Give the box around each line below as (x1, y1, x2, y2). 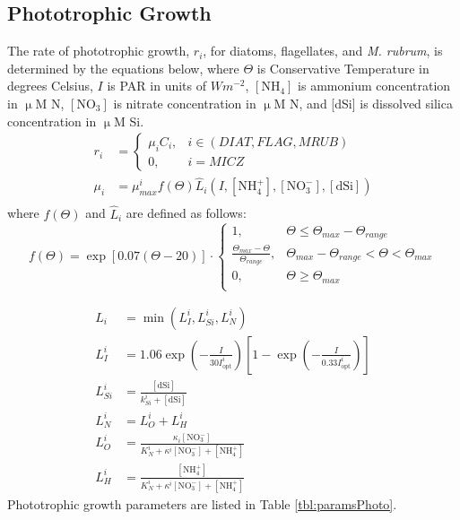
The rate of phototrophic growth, (7, 41, 190, 60)
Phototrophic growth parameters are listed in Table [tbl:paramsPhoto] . (7, 494, 397, 513)
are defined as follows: (126, 204, 247, 222)
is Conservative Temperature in (256, 58, 430, 77)
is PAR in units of (107, 76, 207, 95)
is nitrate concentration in (113, 93, 256, 112)
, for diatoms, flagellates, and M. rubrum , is (203, 41, 443, 60)
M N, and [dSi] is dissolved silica (273, 93, 453, 112)
